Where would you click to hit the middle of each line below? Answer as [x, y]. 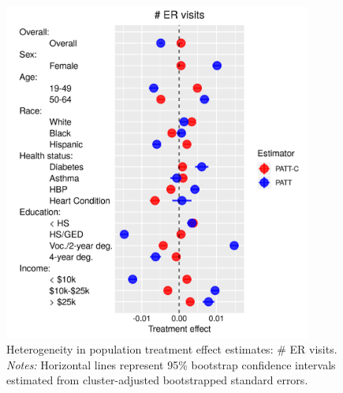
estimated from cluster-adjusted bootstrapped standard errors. [157, 380]
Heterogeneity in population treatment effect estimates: [140, 349]
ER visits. [313, 349]
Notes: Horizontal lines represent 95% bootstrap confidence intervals [171, 364]
